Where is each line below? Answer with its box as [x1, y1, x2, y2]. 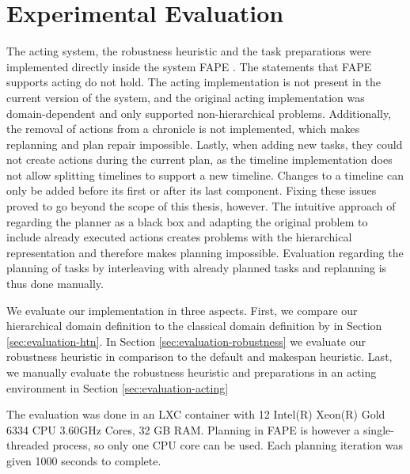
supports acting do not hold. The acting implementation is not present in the [6, 74, 381, 90]
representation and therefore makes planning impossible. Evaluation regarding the [6, 244, 404, 260]
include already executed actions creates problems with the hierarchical [6, 229, 352, 245]
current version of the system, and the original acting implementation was [6, 89, 365, 105]
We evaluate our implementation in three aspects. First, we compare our [6, 301, 358, 318]
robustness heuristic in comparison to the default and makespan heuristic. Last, [6, 348, 393, 365]
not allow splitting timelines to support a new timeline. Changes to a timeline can [6, 166, 404, 183]
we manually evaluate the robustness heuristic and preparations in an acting [6, 364, 377, 380]
